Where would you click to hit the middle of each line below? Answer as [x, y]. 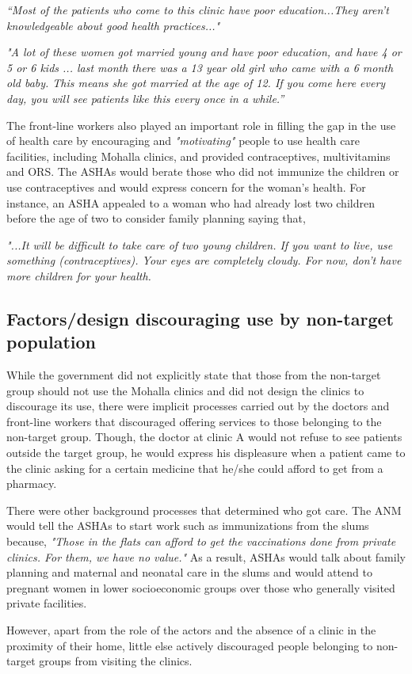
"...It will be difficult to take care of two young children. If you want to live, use [200, 244]
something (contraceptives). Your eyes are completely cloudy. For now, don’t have [204, 260]
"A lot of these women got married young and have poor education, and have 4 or [204, 52]
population [51, 342]
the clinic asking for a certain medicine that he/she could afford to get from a [195, 468]
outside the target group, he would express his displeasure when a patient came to [206, 453]
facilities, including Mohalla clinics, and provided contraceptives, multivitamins [198, 156]
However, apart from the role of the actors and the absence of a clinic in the [191, 630]
